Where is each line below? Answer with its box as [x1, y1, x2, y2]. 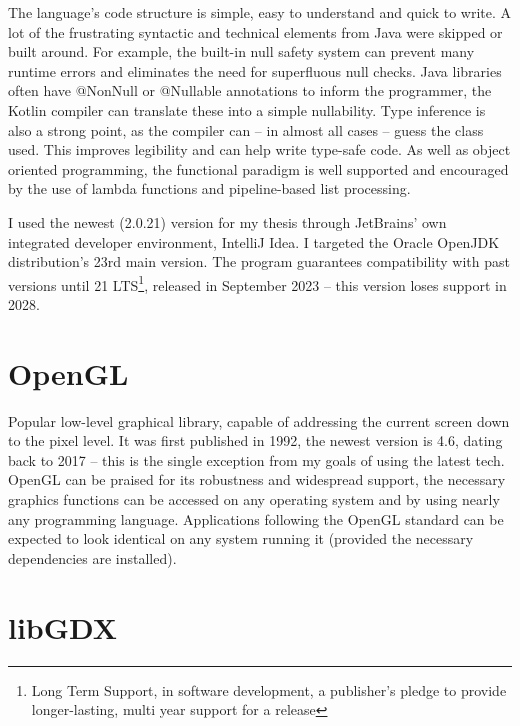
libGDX [8, 606, 118, 647]
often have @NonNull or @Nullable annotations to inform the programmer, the [8, 80, 492, 101]
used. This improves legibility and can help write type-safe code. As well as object [8, 139, 511, 160]
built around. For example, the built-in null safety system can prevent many [8, 41, 475, 62]
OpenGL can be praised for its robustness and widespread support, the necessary [8, 469, 506, 490]
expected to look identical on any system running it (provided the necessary [8, 528, 474, 549]
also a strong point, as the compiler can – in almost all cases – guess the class [8, 119, 484, 140]
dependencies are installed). [8, 547, 177, 568]
